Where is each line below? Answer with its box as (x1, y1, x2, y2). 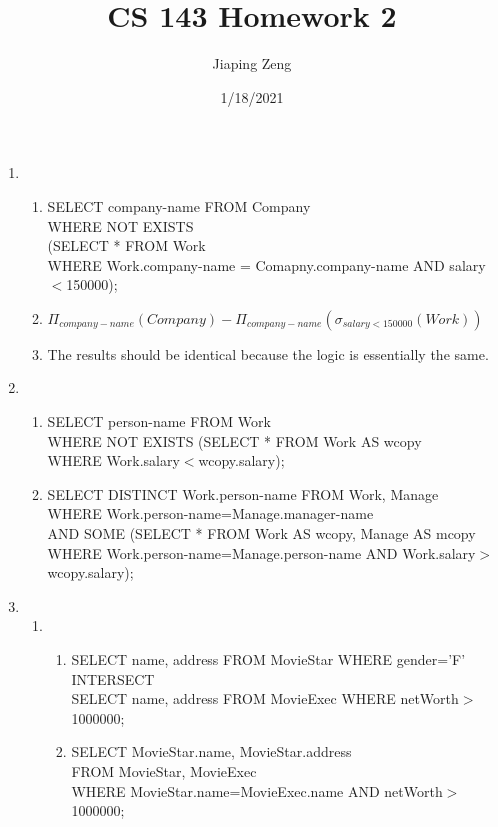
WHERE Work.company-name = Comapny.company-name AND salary (47, 254, 486, 275)
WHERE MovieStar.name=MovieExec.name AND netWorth (71, 780, 443, 801)
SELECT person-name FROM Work (47, 411, 271, 432)
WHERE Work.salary (47, 450, 180, 471)
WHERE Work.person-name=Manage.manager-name (47, 503, 374, 524)
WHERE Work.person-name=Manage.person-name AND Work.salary (47, 542, 476, 563)
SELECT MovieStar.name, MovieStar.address (71, 741, 352, 762)
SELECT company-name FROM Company (47, 195, 311, 216)
